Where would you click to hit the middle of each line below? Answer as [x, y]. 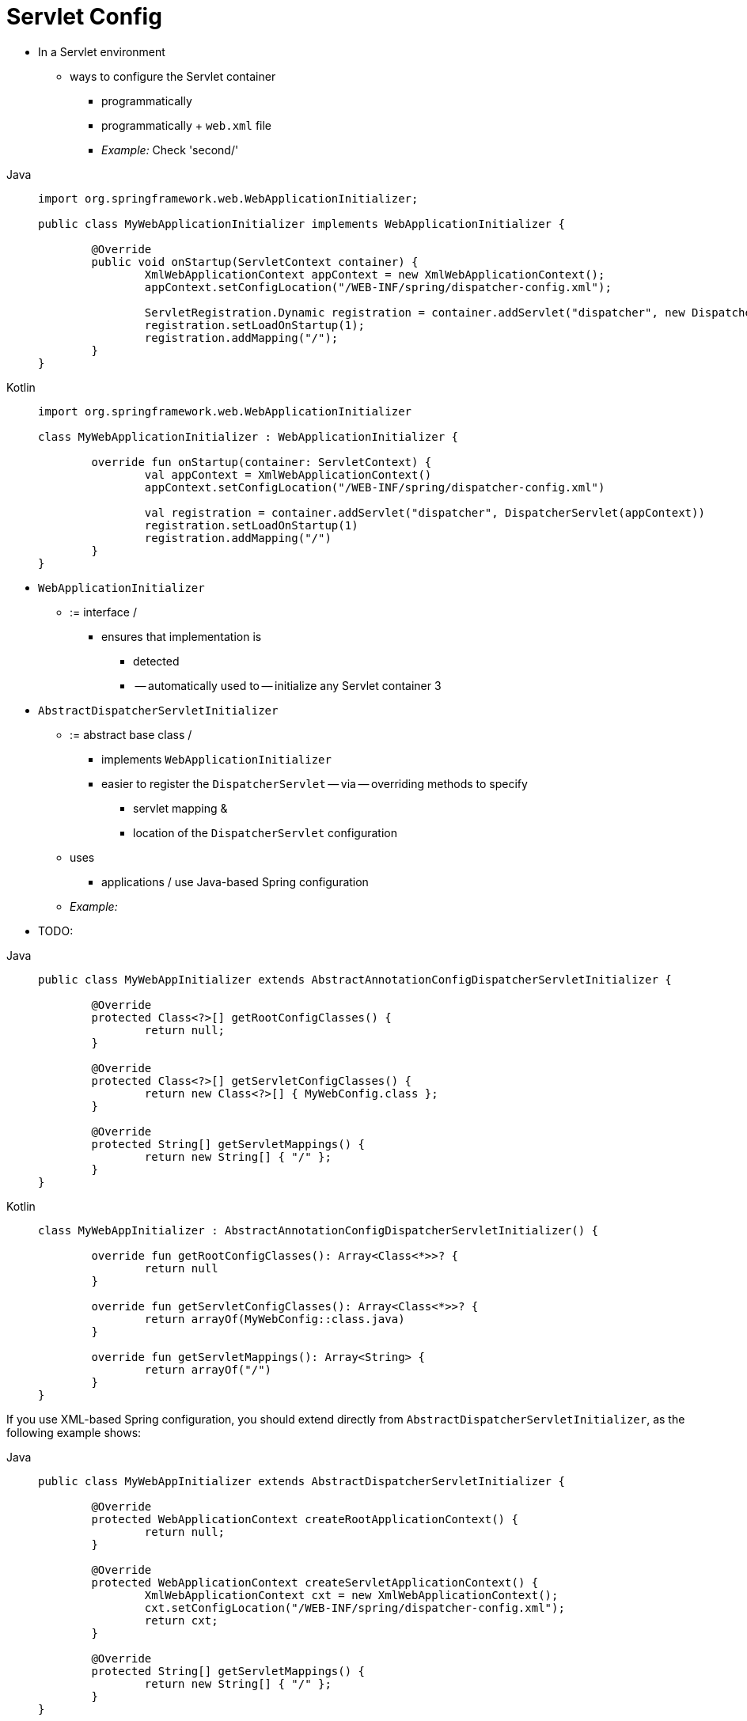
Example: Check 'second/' [170, 150]
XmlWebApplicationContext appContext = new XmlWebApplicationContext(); [375, 274]
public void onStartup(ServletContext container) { [255, 262]
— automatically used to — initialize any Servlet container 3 [288, 685]
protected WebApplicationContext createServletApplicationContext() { [315, 1582]
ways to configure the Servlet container [173, 76]
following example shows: [74, 1432]
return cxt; [181, 1620]
